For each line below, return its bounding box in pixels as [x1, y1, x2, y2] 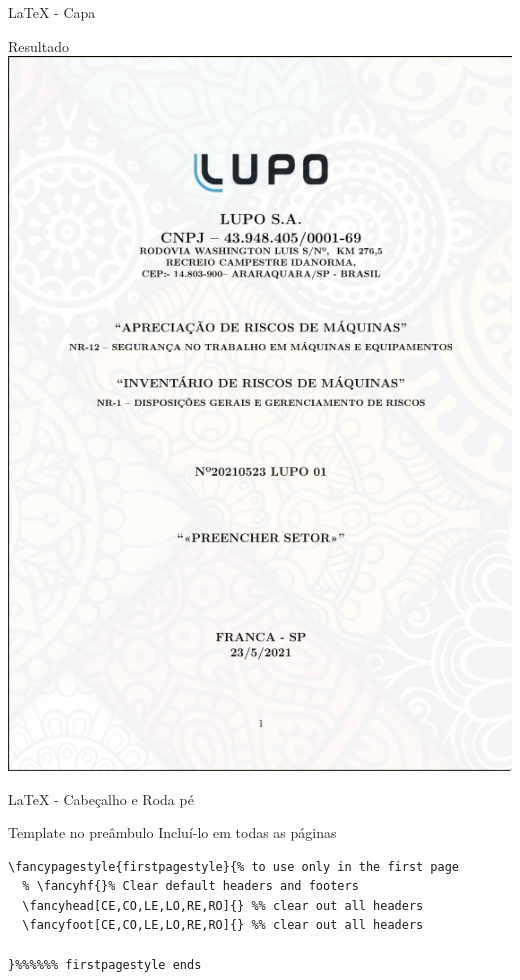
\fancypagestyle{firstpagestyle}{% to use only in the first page [8, 859, 460, 874]
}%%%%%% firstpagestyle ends [8, 957, 202, 972]
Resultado [8, 35, 69, 56]
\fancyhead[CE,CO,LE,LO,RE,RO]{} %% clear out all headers [22, 898, 424, 913]
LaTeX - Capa [8, 2, 96, 22]
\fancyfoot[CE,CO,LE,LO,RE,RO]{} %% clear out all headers [22, 918, 424, 933]
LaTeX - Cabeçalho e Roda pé [8, 788, 194, 809]
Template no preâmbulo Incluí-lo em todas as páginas [8, 822, 337, 843]
